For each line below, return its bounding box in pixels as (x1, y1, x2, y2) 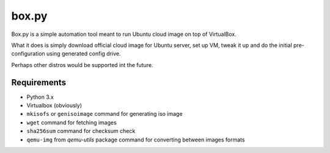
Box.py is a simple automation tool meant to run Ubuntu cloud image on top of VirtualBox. (11, 30, 237, 38)
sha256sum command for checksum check (26, 127, 136, 135)
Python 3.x (26, 93, 54, 101)
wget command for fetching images (26, 119, 117, 126)
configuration (11, 50, 45, 57)
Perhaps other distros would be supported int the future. (11, 61, 153, 68)
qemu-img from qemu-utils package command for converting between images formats (26, 136, 245, 143)
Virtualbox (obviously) (26, 102, 82, 109)
